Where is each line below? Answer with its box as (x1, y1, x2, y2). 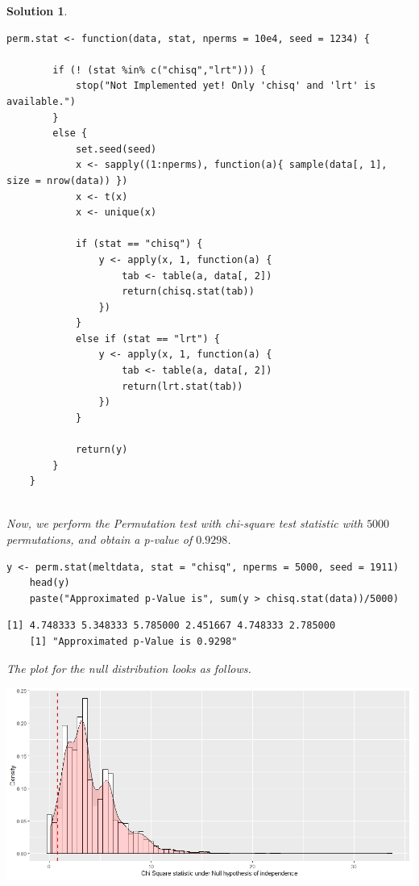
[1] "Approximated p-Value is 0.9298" (29, 635, 238, 647)
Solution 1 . (6, 2, 68, 19)
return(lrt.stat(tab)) (122, 380, 243, 392)
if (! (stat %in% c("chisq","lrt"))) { (52, 64, 267, 76)
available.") (6, 95, 76, 107)
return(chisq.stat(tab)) (122, 286, 255, 298)
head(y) (29, 577, 70, 589)
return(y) (75, 444, 128, 456)
